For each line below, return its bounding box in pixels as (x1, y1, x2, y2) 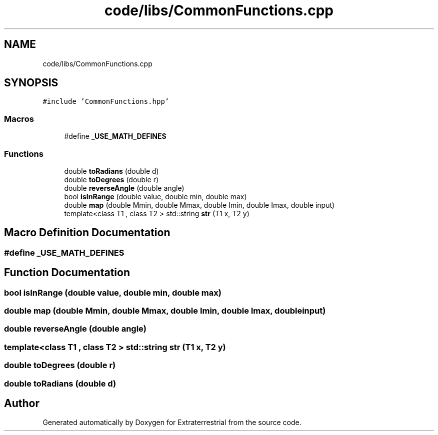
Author (4, 397, 39, 410)
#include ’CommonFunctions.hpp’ (42, 97, 169, 106)
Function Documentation (4, 266, 130, 279)
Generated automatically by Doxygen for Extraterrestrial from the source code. (42, 418, 301, 427)
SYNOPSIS (4, 76, 58, 89)
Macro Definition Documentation (4, 226, 170, 239)
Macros (4, 113, 34, 124)
